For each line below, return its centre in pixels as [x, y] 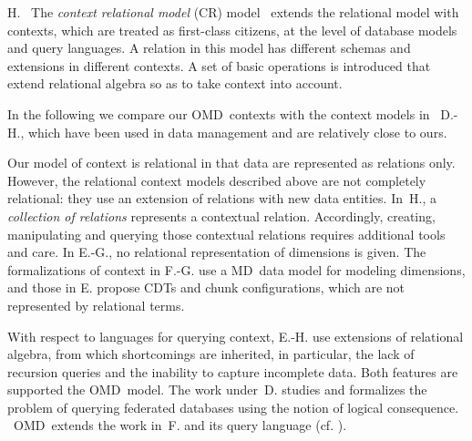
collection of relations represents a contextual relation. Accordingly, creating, [221, 215]
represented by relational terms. [96, 305]
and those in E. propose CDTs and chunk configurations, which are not [206, 287]
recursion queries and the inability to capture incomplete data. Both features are [233, 371]
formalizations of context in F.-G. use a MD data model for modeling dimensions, [236, 269]
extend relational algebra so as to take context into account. [175, 83]
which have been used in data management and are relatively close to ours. [237, 132]
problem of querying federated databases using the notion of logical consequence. [233, 407]
